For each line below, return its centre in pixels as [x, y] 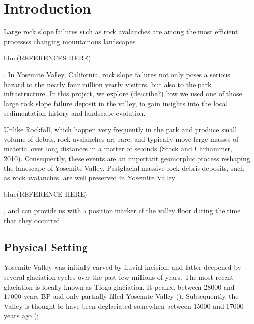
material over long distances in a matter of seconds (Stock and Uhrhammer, [118, 149]
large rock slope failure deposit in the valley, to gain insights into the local [116, 103]
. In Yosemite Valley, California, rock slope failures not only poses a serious [117, 74]
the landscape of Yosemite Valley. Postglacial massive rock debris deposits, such [124, 168]
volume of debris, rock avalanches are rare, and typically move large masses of [121, 139]
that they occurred [32, 220]
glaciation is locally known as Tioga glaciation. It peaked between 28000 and [119, 286]
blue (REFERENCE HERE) [46, 194]
